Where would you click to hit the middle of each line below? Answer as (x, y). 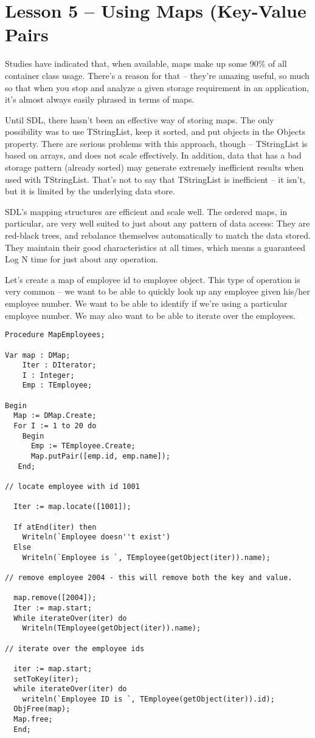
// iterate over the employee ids (75, 648)
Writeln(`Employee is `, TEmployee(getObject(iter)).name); (146, 557)
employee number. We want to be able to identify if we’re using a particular (146, 303)
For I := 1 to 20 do (55, 426)
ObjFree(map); (42, 709)
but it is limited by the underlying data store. (90, 191)
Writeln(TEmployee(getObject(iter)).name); (112, 628)
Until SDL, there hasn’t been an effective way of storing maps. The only (140, 119)
